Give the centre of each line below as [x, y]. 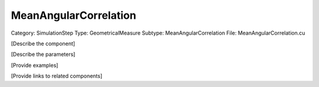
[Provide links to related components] [57, 76]
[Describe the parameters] [43, 54]
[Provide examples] [35, 65]
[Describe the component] [43, 43]
